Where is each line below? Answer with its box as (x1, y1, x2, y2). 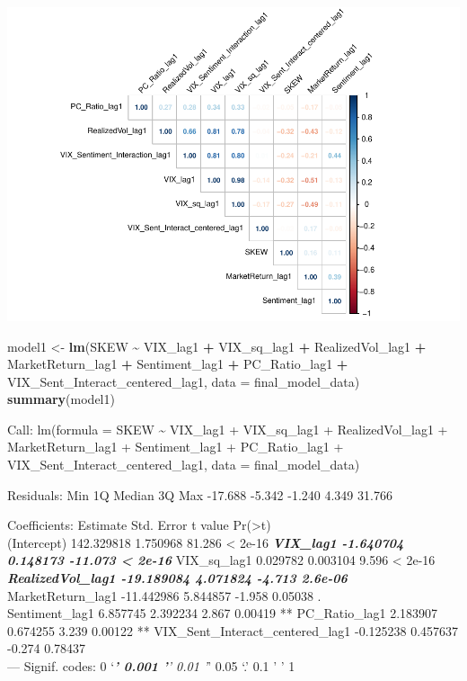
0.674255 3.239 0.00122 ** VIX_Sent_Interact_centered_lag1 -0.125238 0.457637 (7, 621, 459, 640)
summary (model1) (7, 390, 115, 408)
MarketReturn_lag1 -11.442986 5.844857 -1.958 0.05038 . (7, 586, 322, 605)
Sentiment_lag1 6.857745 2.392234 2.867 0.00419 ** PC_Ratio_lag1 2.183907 (7, 604, 438, 623)
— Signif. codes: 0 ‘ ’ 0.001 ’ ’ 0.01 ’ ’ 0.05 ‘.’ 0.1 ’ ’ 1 (7, 657, 295, 676)
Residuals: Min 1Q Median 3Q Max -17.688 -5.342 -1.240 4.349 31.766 (7, 485, 392, 504)
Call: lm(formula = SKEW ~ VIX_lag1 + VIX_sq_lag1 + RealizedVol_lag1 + (7, 419, 448, 438)
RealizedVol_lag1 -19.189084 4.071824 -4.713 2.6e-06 (7, 569, 348, 587)
